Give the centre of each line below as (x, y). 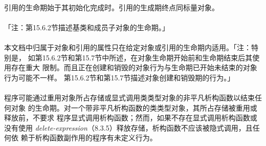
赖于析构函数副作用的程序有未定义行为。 (89, 138)
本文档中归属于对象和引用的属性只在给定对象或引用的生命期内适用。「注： (128, 47)
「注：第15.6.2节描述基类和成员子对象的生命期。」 (87, 27)
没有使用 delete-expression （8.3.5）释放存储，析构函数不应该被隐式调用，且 (128, 127)
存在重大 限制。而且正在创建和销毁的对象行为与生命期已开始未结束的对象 (134, 67)
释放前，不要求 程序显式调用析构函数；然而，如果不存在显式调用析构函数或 (131, 118)
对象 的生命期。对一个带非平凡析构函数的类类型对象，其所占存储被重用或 (134, 107)
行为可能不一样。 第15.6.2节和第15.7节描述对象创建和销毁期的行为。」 (119, 77)
